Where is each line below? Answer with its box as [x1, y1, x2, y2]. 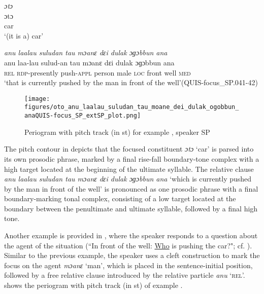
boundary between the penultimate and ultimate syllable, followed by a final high [4, 203, 258, 213]
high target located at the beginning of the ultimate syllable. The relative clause [4, 163, 254, 174]
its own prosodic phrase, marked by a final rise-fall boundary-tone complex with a [4, 153, 259, 164]
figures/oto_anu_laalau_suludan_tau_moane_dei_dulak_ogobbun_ [24, 103, 239, 111]
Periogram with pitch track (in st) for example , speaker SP [24, 126, 210, 137]
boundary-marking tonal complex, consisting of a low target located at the [4, 193, 236, 204]
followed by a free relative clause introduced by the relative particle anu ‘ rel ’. [4, 270, 245, 280]
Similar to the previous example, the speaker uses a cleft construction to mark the [4, 250, 260, 261]
